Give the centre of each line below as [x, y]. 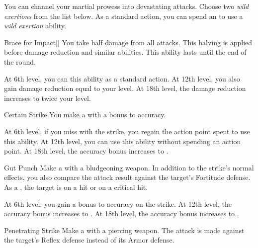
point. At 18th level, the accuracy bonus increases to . [86, 151]
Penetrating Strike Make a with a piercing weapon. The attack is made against [124, 230]
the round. [20, 61]
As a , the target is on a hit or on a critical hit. [76, 187]
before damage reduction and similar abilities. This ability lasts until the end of [125, 52]
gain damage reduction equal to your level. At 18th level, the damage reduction [125, 88]
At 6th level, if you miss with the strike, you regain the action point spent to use [127, 131]
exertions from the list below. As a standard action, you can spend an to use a [124, 16]
